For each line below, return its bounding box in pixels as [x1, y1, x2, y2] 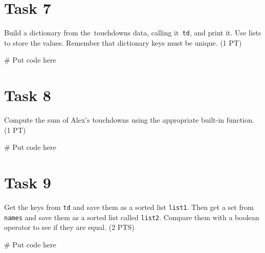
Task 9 [4, 172, 51, 193]
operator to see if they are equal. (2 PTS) [4, 222, 135, 232]
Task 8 [4, 85, 51, 106]
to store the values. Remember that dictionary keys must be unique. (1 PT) [4, 37, 242, 48]
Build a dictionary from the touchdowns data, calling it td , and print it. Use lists [4, 27, 261, 38]
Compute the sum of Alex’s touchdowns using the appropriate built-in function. [4, 114, 254, 125]
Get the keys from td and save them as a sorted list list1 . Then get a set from [4, 202, 254, 212]
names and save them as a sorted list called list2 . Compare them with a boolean [4, 211, 259, 222]
